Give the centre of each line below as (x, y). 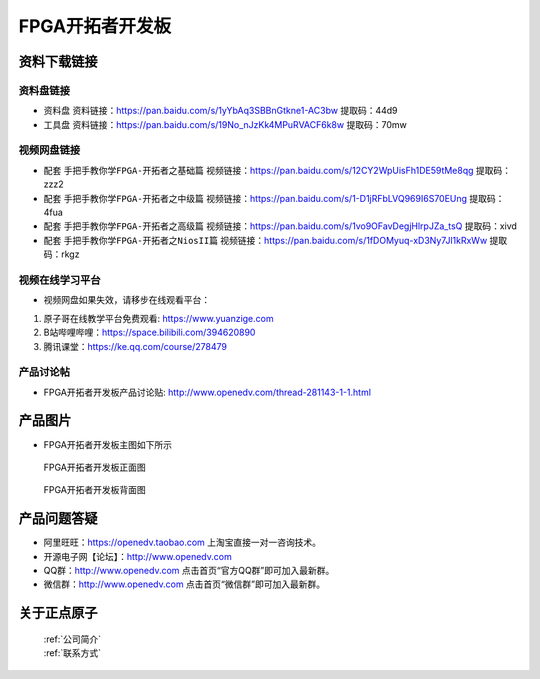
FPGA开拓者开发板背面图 (94, 490)
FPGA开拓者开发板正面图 (94, 467)
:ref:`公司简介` (72, 639)
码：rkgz (61, 254)
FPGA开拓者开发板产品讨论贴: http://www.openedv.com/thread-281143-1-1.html (207, 392)
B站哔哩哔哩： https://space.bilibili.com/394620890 (149, 332)
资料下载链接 (58, 61)
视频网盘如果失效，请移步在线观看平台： (126, 300)
